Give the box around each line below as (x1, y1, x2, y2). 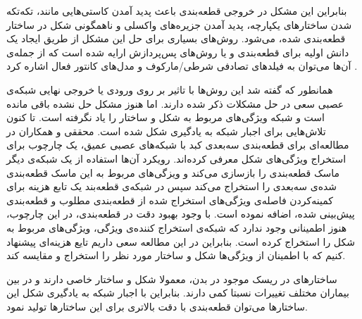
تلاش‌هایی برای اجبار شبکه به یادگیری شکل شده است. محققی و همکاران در (6, 123, 326, 138)
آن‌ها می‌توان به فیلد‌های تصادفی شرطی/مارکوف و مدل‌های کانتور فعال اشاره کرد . (6, 58, 358, 73)
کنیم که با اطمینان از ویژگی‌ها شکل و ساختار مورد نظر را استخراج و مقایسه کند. (6, 248, 346, 263)
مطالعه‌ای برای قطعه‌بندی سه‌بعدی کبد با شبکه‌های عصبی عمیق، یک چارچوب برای (6, 137, 349, 152)
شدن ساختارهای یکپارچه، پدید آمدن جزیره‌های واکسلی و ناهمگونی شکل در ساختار (6, 17, 352, 32)
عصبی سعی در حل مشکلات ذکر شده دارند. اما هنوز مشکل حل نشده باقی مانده (6, 96, 344, 111)
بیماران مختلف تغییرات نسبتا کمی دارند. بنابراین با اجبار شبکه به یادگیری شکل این (6, 285, 349, 300)
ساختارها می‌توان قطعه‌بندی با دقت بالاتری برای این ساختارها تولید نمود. (6, 299, 308, 313)
